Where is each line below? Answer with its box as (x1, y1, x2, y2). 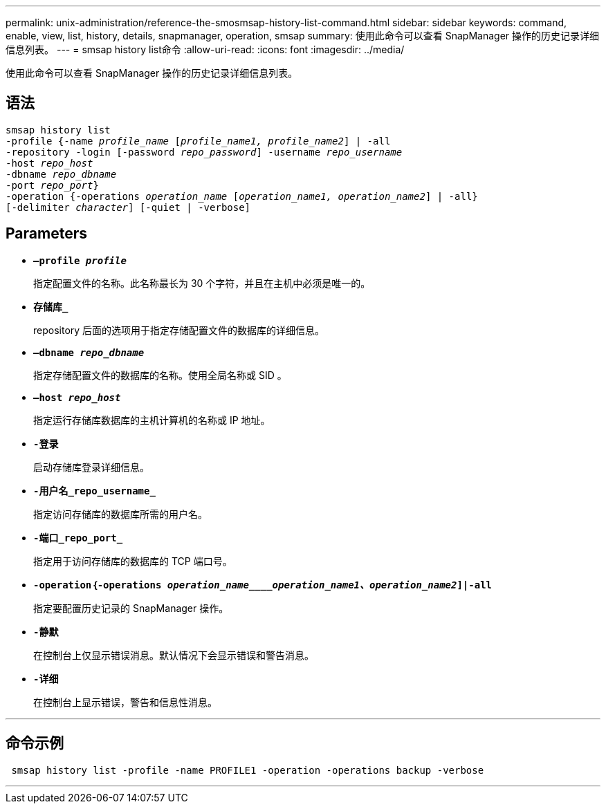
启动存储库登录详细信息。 (33, 461, 149, 473)
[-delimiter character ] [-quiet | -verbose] (6, 201, 251, 213)
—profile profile (33, 254, 127, 266)
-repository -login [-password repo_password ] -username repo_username (6, 146, 403, 158)
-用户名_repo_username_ (33, 485, 156, 496)
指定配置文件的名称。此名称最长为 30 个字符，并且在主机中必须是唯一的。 (33, 277, 371, 289)
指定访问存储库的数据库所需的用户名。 (33, 508, 208, 520)
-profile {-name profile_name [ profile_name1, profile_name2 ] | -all (6, 135, 391, 147)
